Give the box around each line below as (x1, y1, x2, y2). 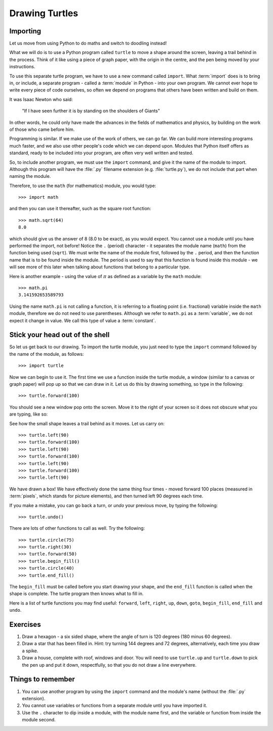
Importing (9, 27, 41, 35)
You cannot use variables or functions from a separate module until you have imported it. (22, 703, 207, 709)
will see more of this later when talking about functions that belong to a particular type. (9, 264, 191, 270)
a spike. (22, 648, 38, 654)
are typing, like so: (9, 411, 48, 417)
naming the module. (9, 173, 51, 179)
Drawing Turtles (9, 8, 78, 19)
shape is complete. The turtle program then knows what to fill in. (9, 590, 144, 597)
